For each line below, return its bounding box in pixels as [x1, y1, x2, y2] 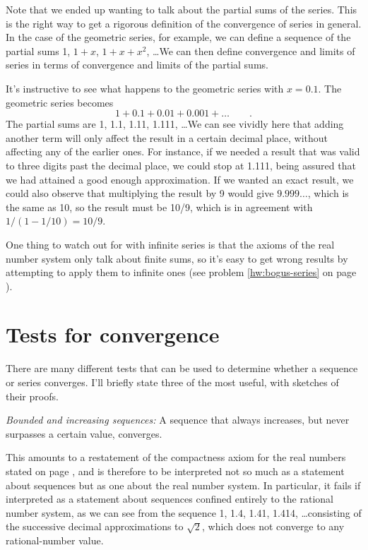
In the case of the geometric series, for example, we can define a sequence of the [6, 30, 351, 44]
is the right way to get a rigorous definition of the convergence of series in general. [6, 16, 362, 30]
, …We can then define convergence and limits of [146, 43, 355, 58]
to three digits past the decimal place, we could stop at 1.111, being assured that [6, 157, 356, 172]
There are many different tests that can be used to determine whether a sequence [6, 361, 358, 376]
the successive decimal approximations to [6, 519, 184, 534]
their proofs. [6, 388, 59, 403]
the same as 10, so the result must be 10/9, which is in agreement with [6, 199, 313, 214]
